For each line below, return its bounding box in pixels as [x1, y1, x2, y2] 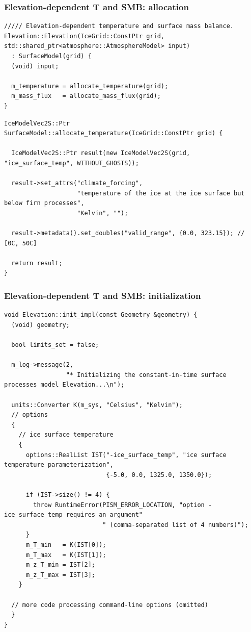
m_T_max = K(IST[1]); [25, 551, 106, 559]
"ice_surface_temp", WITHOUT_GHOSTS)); [4, 159, 139, 167]
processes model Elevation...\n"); [4, 381, 125, 389]
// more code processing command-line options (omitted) [11, 601, 208, 609]
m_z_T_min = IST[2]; [25, 561, 95, 569]
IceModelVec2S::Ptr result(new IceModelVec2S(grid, [11, 149, 190, 157]
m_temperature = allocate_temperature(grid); [11, 82, 169, 90]
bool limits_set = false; [11, 341, 99, 349]
